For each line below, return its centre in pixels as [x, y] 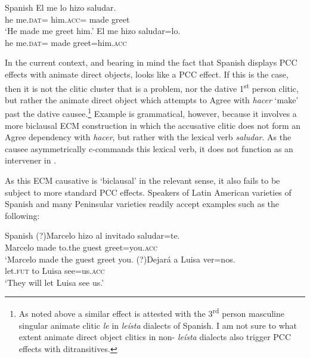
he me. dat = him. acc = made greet [67, 19]
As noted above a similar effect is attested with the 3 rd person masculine [151, 313]
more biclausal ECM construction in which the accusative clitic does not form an [153, 125]
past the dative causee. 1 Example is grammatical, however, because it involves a [151, 113]
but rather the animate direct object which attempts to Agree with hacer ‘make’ [152, 99]
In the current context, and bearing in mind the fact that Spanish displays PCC [151, 62]
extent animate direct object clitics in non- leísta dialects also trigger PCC [155, 337]
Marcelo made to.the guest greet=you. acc [81, 247]
